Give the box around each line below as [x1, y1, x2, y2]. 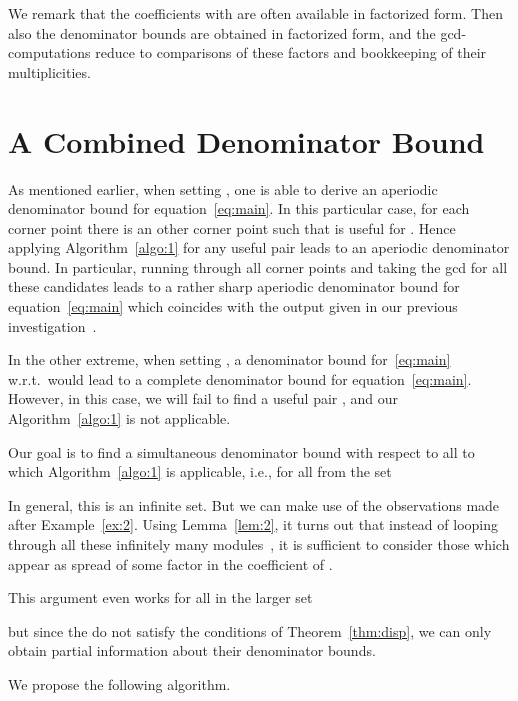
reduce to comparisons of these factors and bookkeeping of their [95, 42, 487, 63]
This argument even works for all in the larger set [8, 587, 313, 608]
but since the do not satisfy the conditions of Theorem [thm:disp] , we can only [8, 620, 492, 641]
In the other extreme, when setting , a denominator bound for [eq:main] [8, 349, 451, 370]
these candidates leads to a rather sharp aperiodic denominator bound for [8, 276, 460, 297]
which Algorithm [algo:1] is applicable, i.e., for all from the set [8, 461, 392, 482]
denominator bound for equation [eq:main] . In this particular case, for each [8, 198, 470, 219]
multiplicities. [8, 61, 91, 82]
